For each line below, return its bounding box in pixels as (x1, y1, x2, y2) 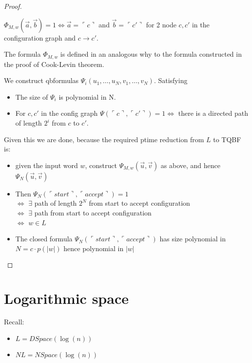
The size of (15, 91, 48, 102)
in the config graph (41, 108, 98, 118)
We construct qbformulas (4, 75, 79, 85)
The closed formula (15, 234, 73, 244)
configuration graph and (4, 32, 76, 43)
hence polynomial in (63, 243, 124, 253)
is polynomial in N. (58, 91, 116, 102)
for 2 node (146, 19, 176, 29)
